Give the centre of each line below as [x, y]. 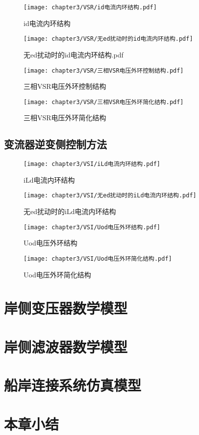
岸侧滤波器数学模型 [66, 346]
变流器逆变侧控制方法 [55, 144]
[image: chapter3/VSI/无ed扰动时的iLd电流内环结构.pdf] [110, 196]
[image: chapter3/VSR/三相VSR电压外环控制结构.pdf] [104, 70]
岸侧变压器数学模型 [66, 308]
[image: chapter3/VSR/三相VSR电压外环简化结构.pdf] [104, 102]
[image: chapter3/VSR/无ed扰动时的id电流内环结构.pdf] [108, 39]
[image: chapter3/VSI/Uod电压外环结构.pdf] [92, 227]
